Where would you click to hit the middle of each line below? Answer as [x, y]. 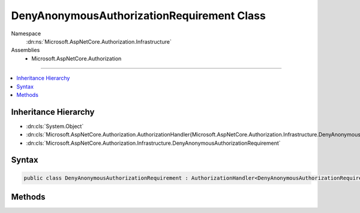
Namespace [26, 34]
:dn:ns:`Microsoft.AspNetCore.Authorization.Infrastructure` [99, 41]
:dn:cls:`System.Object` [55, 126]
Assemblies [25, 50]
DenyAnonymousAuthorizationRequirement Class [139, 16]
